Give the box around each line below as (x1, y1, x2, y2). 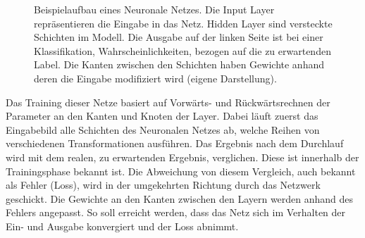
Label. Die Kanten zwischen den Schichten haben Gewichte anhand (34, 57, 325, 72)
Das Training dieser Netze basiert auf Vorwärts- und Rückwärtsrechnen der (6, 94, 330, 109)
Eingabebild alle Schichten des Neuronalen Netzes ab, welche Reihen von (6, 122, 320, 137)
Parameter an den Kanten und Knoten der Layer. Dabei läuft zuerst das (6, 108, 318, 123)
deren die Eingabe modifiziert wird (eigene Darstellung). (34, 70, 277, 85)
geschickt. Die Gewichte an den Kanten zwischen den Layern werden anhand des (6, 191, 354, 206)
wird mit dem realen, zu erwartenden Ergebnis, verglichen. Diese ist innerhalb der (6, 149, 359, 164)
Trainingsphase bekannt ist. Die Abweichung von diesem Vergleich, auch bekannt (6, 163, 356, 178)
